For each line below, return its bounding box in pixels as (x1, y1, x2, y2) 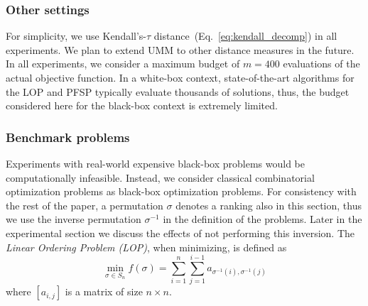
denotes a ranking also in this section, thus (175, 197, 362, 212)
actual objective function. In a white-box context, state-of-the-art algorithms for (6, 70, 355, 84)
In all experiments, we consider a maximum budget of (6, 56, 240, 71)
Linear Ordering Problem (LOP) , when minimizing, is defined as (6, 239, 287, 254)
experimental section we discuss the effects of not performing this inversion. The (6, 225, 355, 240)
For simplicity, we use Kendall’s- (6, 28, 147, 43)
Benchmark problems (6, 128, 130, 146)
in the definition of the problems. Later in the (163, 212, 362, 226)
